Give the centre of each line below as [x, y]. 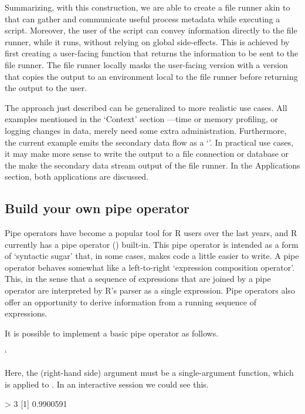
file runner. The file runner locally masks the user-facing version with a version [146, 64]
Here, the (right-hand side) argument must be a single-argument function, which [149, 373]
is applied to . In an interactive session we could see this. [107, 384]
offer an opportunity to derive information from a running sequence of [131, 302]
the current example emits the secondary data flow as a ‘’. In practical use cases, [149, 142]
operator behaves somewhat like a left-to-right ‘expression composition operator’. [150, 267]
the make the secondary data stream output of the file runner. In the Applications [152, 165]
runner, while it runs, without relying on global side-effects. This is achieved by [147, 41]
